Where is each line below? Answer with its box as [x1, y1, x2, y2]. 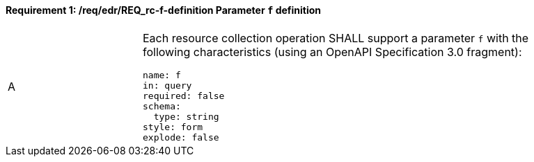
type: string [153, 111, 219, 122]
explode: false [143, 132, 219, 143]
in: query [143, 80, 192, 91]
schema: [143, 100, 181, 111]
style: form [143, 121, 203, 132]
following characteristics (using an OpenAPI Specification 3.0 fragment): [143, 44, 522, 59]
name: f [143, 69, 181, 80]
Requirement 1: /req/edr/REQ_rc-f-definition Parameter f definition [6, 4, 322, 16]
